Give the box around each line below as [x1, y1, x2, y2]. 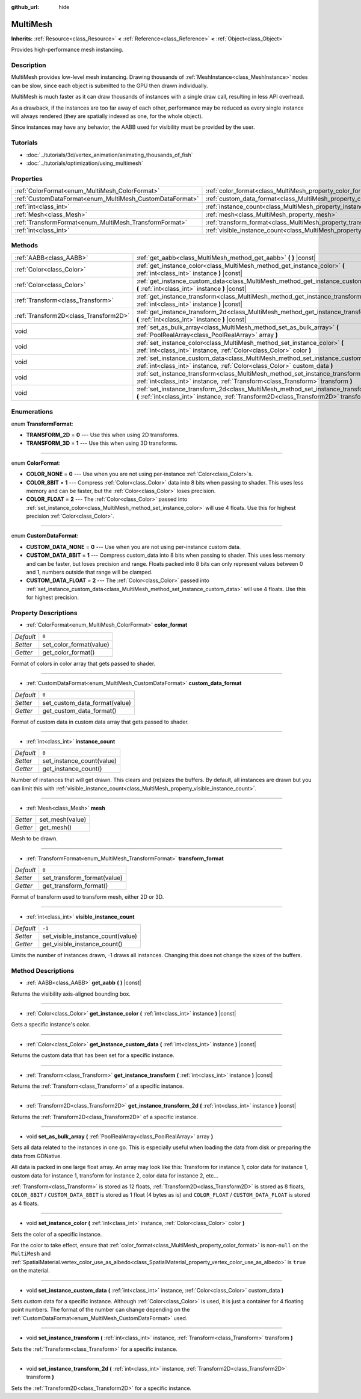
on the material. [11, 1267, 51, 1274]
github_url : [11, 4, 39, 10]
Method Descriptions [11, 966, 75, 975]
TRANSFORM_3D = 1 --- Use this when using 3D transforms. [26, 439, 177, 447]
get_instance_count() [42, 765, 102, 773]
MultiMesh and [11, 1250, 51, 1258]
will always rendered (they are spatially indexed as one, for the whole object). [11, 113, 203, 120]
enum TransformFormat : [11, 420, 73, 427]
